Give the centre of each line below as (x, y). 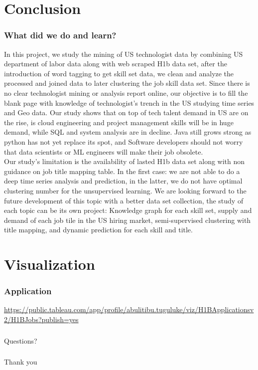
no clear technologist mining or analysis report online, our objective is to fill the (126, 92)
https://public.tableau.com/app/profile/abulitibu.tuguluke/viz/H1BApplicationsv (129, 309)
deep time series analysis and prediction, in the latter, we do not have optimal (123, 181)
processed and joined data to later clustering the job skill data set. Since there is (127, 83)
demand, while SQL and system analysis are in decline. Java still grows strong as (128, 132)
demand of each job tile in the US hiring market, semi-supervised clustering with (128, 220)
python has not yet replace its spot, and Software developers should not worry (124, 141)
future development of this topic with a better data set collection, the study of (124, 200)
